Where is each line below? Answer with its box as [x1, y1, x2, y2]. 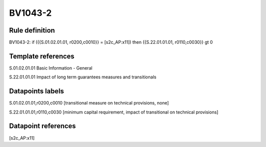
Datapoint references [9, 122, 76, 130]
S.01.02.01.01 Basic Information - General [9, 65, 93, 71]
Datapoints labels [9, 87, 64, 96]
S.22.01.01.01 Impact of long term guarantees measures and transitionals [9, 74, 157, 80]
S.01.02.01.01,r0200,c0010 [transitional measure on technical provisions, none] [9, 100, 169, 106]
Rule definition [9, 26, 55, 35]
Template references [9, 52, 75, 60]
